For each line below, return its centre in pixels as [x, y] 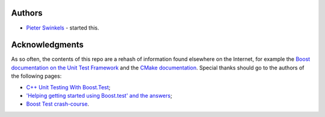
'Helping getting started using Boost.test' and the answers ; [99, 95]
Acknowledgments [48, 45]
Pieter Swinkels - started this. [63, 28]
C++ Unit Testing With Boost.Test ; [68, 87]
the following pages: [36, 76]
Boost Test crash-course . [58, 104]
